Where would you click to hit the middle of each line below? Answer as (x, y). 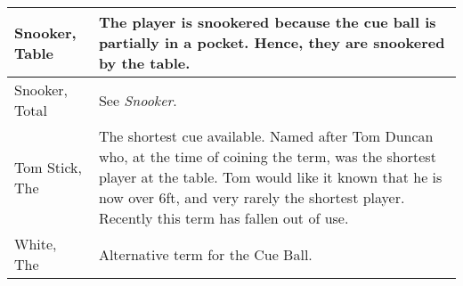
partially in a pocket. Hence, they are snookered (272, 42)
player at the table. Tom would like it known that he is (270, 177)
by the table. (144, 63)
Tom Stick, (49, 167)
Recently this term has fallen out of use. (223, 218)
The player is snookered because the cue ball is (267, 22)
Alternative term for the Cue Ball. (205, 254)
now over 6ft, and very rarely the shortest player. (252, 197)
